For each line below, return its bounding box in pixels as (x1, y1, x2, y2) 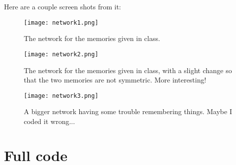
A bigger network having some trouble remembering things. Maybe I (24, 106, 232, 117)
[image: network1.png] (24, 19, 99, 26)
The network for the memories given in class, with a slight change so (24, 65, 232, 75)
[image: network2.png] (24, 50, 99, 58)
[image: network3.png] (24, 92, 99, 99)
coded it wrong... (24, 116, 75, 126)
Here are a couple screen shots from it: (4, 1, 121, 11)
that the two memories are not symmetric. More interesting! (24, 75, 206, 85)
